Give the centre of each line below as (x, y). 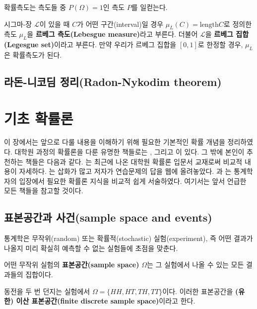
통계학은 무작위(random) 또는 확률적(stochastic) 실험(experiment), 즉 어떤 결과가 (128, 238)
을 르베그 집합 (227, 34)
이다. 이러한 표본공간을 (198, 291)
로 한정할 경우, (220, 44)
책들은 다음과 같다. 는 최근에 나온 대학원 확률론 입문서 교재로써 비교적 (134, 161)
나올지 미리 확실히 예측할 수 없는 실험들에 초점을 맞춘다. (91, 248)
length (209, 25)
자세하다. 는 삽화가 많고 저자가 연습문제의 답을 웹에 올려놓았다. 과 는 (125, 171)
